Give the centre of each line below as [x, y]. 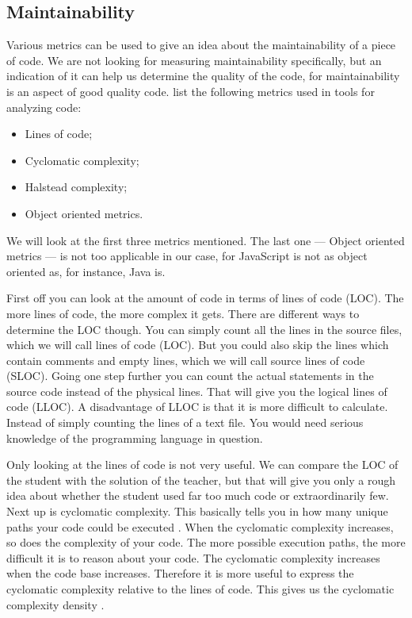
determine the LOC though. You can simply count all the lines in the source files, [204, 329]
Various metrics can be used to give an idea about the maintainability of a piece [201, 45]
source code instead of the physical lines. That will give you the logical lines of [197, 391]
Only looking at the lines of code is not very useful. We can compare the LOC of [202, 464]
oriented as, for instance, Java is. [86, 271]
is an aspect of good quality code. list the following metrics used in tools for [191, 91]
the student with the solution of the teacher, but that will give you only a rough [201, 480]
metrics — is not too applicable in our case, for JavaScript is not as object [187, 256]
